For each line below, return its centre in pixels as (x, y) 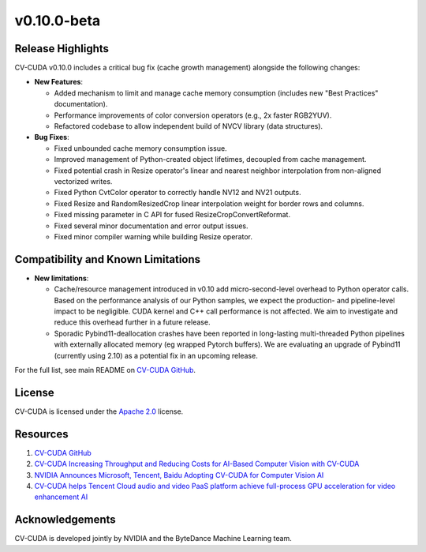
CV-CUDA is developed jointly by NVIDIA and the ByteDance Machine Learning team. (153, 539)
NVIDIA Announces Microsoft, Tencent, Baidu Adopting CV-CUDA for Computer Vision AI (179, 475)
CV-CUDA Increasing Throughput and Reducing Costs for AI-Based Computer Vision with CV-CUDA (197, 464)
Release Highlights (62, 49)
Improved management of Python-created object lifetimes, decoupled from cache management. (210, 160)
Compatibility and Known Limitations (108, 259)
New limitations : (62, 278)
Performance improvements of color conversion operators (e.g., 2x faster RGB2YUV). (193, 115)
